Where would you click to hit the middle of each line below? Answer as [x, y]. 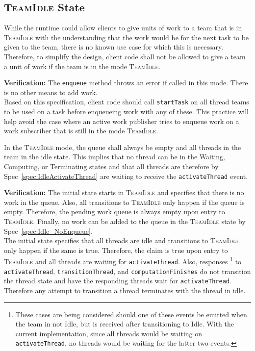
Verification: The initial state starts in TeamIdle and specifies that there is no [124, 192]
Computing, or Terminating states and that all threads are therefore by [111, 166]
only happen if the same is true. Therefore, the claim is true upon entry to [116, 250]
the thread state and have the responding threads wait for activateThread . [118, 281]
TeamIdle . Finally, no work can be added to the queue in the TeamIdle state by [125, 221]
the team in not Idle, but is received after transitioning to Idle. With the [125, 324]
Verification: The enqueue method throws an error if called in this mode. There [126, 83]
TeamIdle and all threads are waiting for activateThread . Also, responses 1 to [123, 261]
